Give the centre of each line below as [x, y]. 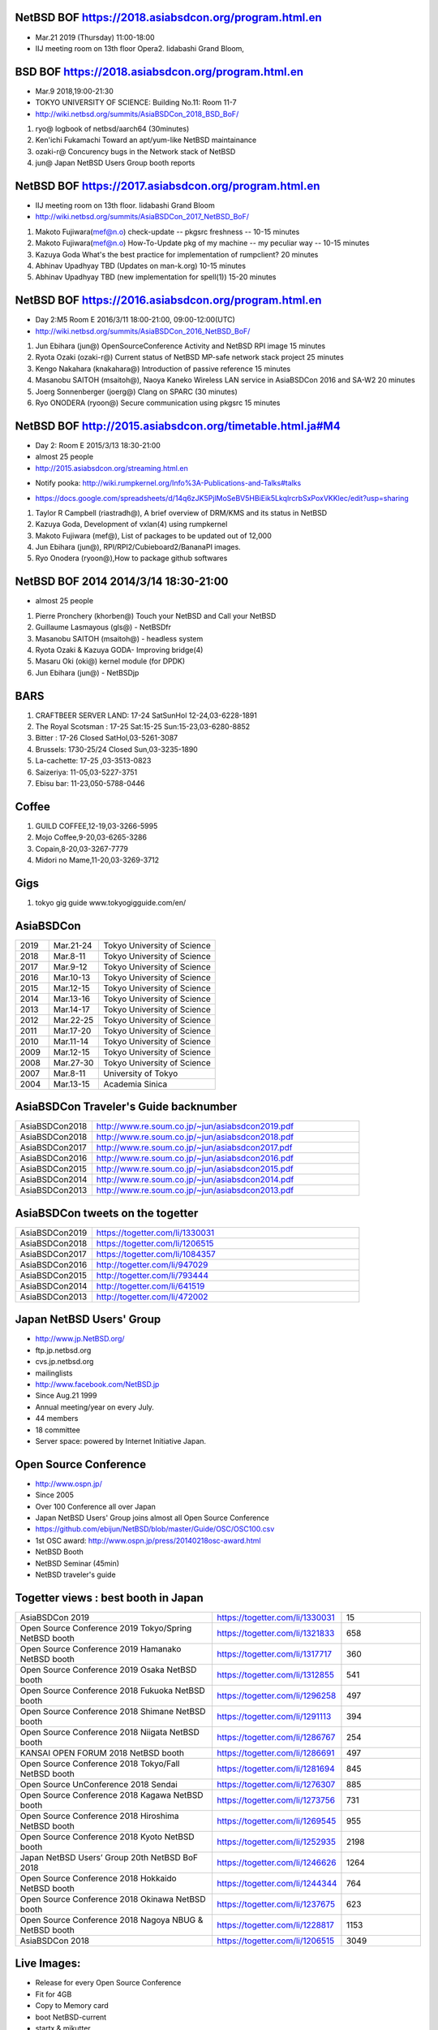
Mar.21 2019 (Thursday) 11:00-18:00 [95, 37]
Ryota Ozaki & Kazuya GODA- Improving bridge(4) [119, 650]
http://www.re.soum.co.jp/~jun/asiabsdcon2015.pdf [195, 1169]
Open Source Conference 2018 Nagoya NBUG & [112, 1920]
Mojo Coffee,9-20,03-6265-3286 [91, 837]
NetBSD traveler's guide [76, 1574]
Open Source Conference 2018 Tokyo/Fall [100, 1764]
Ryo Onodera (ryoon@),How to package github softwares [131, 558]
